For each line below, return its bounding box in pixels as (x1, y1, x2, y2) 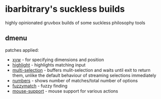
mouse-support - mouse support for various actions (12, 88, 118, 94)
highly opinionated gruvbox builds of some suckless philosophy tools (5, 20, 145, 26)
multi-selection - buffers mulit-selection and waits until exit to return (12, 67, 151, 73)
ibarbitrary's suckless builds (5, 3, 125, 15)
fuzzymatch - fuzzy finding (12, 83, 68, 89)
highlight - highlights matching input (12, 62, 86, 67)
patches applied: (5, 47, 39, 53)
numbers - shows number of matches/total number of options (12, 77, 138, 83)
